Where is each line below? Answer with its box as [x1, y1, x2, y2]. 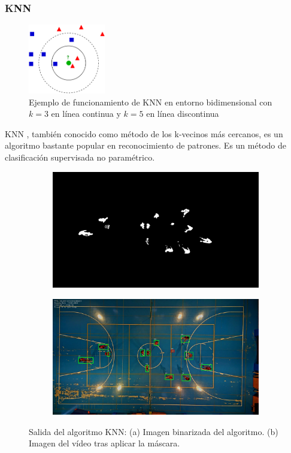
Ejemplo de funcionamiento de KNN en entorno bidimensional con [29, 95, 272, 108]
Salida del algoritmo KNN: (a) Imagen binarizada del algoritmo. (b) [29, 425, 278, 437]
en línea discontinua [146, 107, 219, 120]
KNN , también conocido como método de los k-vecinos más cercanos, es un [5, 127, 283, 140]
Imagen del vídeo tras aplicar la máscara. [29, 437, 180, 449]
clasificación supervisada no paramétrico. [5, 151, 155, 164]
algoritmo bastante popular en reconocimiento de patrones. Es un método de [5, 139, 286, 152]
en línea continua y [51, 107, 121, 120]
